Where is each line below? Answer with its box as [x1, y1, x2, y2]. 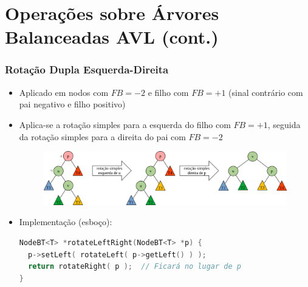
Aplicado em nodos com [19, 86, 109, 98]
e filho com [148, 86, 189, 98]
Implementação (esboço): [19, 215, 112, 228]
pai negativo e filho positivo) [19, 98, 126, 110]
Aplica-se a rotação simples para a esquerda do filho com [19, 118, 231, 130]
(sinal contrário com [228, 86, 303, 98]
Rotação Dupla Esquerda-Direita [5, 62, 169, 77]
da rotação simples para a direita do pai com [19, 130, 186, 143]
